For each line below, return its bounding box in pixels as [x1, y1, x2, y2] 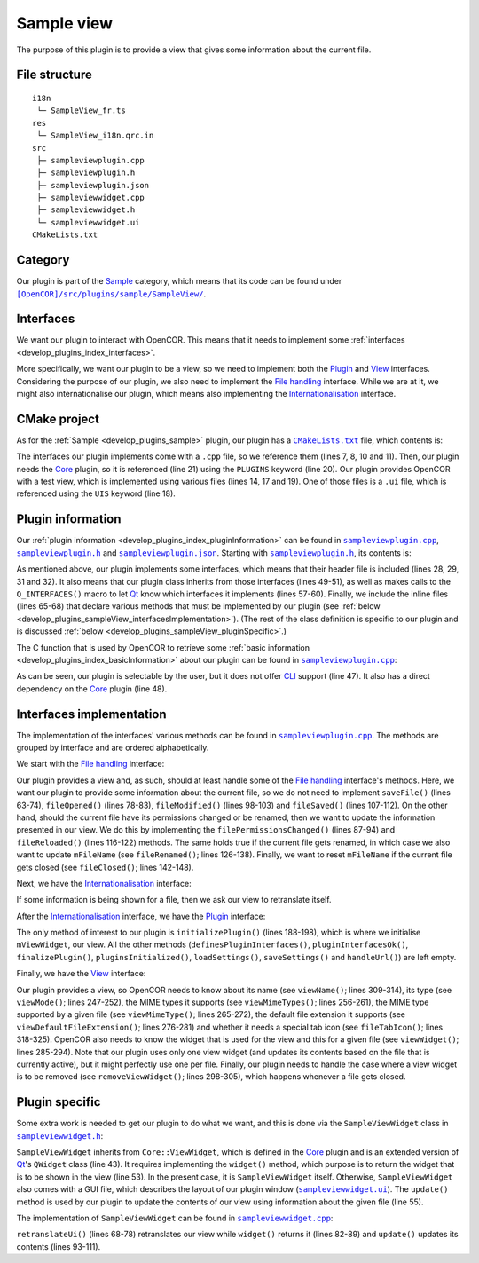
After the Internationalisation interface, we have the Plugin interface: [16, 911, 266, 921]
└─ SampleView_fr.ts [36, 106, 126, 115]
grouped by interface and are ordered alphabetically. [16, 742, 209, 753]
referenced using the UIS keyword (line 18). [16, 488, 177, 499]
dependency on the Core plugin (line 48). [16, 683, 168, 694]
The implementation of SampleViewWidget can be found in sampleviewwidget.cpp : [16, 1212, 334, 1223]
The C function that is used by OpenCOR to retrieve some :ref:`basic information [16, 642, 310, 652]
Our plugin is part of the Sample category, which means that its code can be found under [16, 276, 342, 287]
